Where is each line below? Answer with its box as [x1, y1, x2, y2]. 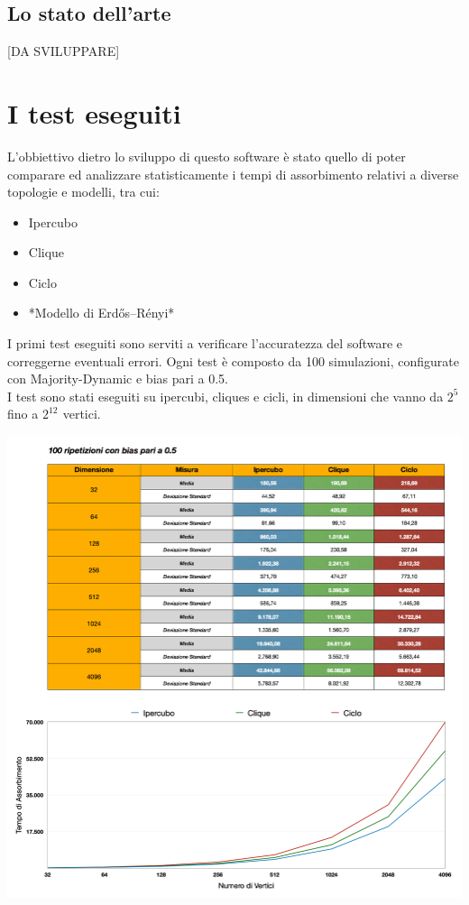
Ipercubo [28, 212, 78, 231]
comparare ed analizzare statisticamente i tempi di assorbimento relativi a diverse [7, 164, 459, 183]
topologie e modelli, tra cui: [7, 182, 160, 201]
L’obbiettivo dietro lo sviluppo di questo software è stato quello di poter [7, 146, 406, 165]
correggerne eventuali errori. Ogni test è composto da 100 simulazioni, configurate [7, 351, 459, 370]
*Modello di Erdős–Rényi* [28, 303, 175, 322]
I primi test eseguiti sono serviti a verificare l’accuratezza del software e [7, 334, 403, 353]
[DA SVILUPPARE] [7, 42, 120, 60]
